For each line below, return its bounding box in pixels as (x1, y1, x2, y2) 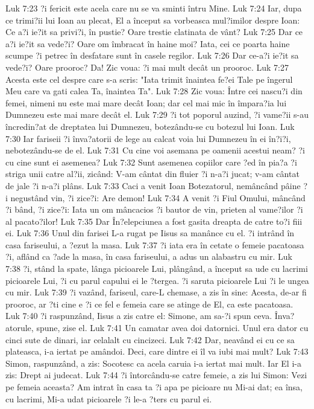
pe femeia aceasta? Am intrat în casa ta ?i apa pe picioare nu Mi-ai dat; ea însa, (5, 381, 303, 393)
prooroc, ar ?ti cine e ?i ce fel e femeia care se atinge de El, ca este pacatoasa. (5, 297, 294, 310)
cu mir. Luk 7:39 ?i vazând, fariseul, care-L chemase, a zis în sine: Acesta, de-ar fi (5, 286, 307, 298)
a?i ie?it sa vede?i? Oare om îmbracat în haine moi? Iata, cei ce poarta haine (5, 37, 290, 50)
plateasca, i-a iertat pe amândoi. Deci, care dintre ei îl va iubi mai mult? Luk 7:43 (5, 345, 309, 358)
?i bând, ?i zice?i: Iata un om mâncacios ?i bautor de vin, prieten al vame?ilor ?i (5, 203, 303, 216)
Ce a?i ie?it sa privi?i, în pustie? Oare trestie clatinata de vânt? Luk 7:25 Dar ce (5, 25, 303, 38)
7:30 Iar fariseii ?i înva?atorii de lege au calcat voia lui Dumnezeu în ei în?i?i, (5, 132, 291, 144)
